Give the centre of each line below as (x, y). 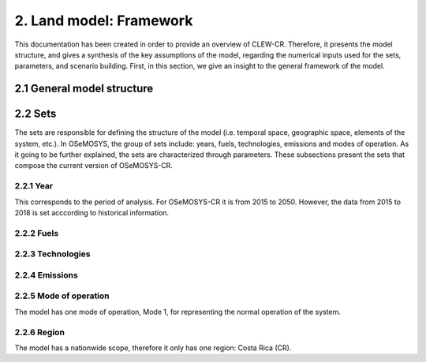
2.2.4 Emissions (46, 274)
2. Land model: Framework (104, 21)
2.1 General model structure (84, 89)
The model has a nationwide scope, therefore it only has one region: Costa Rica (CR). (153, 348)
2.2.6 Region (39, 332)
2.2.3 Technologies (52, 254)
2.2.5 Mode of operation (62, 296)
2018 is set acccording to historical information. (92, 212)
